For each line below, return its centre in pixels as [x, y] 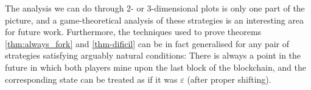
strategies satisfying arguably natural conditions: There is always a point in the [153, 55]
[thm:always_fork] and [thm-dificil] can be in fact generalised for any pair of [147, 43]
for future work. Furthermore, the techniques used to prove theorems [133, 32]
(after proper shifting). [229, 79]
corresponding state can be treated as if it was [91, 79]
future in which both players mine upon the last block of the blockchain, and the [155, 67]
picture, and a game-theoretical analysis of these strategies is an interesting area [155, 20]
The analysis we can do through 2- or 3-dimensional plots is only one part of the [155, 8]
